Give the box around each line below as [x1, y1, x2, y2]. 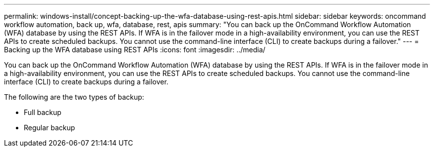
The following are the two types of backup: [4, 93, 144, 101]
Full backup [24, 108, 61, 116]
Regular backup [24, 123, 75, 132]
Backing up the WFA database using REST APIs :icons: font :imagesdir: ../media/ [4, 45, 266, 54]
